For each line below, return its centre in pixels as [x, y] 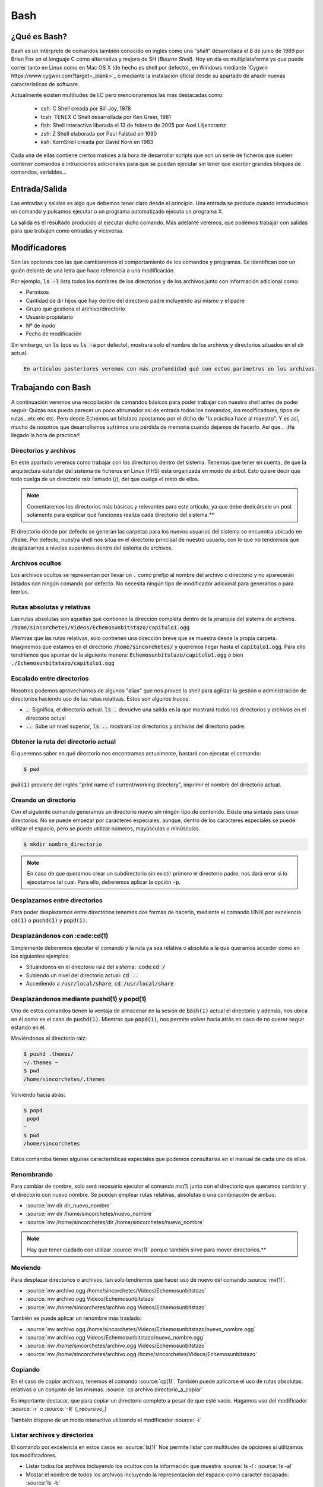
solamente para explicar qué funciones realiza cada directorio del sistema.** [121, 515]
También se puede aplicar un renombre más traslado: [76, 1318]
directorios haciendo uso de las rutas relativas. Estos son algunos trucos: [100, 698]
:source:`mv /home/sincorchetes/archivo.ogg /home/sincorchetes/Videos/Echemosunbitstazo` [142, 1354]
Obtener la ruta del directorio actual [63, 742]
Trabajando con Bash [51, 388]
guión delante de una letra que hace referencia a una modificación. [93, 270]
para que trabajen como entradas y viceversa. [67, 231]
